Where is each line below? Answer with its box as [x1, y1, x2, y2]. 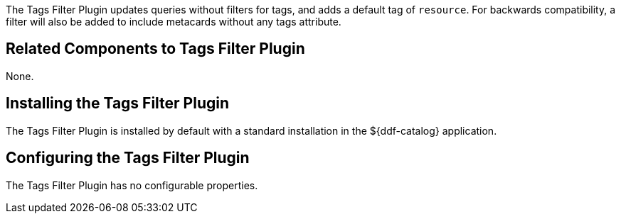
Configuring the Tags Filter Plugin [6, 149, 250, 167]
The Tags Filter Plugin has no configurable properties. [6, 179, 258, 191]
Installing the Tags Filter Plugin [6, 94, 230, 113]
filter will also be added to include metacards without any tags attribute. [6, 16, 341, 28]
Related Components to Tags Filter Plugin [6, 40, 305, 58]
